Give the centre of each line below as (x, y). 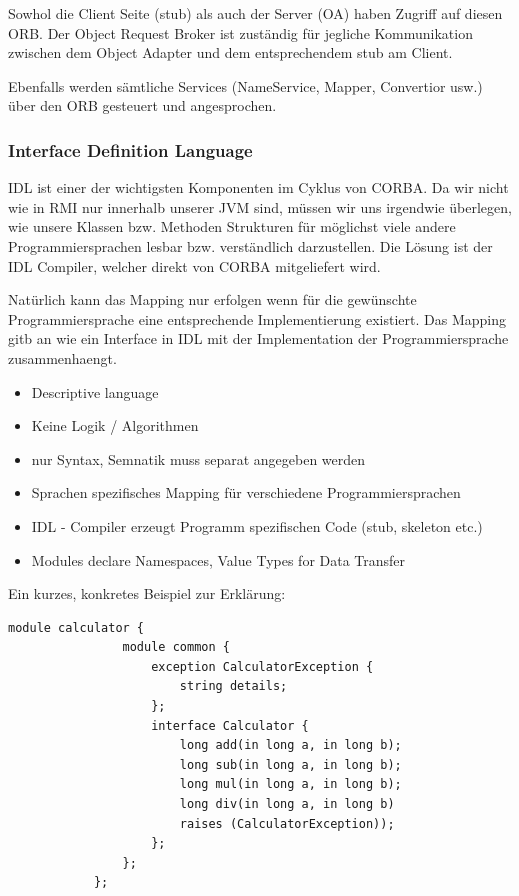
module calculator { (76, 627)
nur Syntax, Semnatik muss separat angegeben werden (198, 458)
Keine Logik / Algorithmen (115, 425)
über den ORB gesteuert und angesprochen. (142, 105)
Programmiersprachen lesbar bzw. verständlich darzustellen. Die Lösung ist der (250, 245)
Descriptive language (95, 391)
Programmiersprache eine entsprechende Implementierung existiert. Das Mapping (257, 318)
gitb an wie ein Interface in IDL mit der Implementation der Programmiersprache (258, 338)
